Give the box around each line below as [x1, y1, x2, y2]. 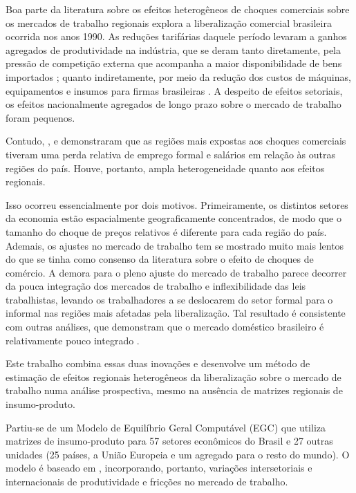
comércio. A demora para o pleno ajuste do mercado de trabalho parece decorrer [6, 265, 347, 279]
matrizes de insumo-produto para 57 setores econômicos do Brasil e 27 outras [6, 434, 333, 448]
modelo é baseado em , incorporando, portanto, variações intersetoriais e [6, 461, 312, 475]
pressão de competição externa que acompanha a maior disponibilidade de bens [6, 56, 342, 71]
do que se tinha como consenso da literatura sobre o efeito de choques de [6, 252, 314, 266]
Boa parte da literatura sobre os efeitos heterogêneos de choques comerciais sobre [6, 2, 350, 16]
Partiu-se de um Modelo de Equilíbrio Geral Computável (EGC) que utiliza [6, 420, 326, 434]
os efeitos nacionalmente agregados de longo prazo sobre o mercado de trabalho [6, 97, 341, 111]
